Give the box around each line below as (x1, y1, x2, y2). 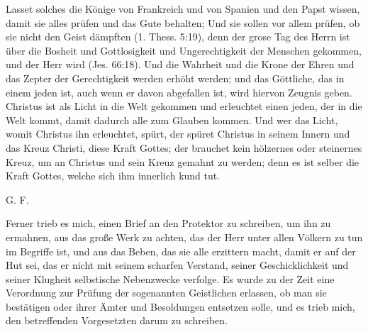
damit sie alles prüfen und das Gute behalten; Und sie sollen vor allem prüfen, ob (6, 15, 360, 30)
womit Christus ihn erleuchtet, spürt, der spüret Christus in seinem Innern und (6, 126, 350, 141)
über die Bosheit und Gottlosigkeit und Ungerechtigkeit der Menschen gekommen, (6, 43, 362, 57)
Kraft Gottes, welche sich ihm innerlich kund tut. (6, 168, 221, 183)
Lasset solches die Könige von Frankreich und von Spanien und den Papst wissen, (6, 1, 360, 16)
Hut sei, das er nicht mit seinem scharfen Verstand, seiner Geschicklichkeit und (6, 258, 349, 272)
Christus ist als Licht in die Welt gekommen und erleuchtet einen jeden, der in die (6, 99, 362, 114)
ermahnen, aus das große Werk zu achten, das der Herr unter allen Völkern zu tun (6, 229, 363, 244)
